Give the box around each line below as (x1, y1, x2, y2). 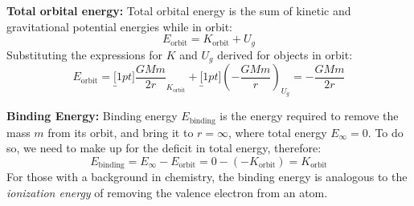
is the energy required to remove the (219, 107, 399, 124)
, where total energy (228, 123, 327, 140)
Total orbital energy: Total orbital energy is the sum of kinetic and (6, 2, 351, 18)
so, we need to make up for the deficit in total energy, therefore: (6, 139, 322, 156)
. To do (367, 123, 404, 140)
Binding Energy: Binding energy (6, 107, 178, 124)
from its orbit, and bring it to (47, 123, 194, 140)
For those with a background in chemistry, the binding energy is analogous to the (6, 168, 408, 185)
